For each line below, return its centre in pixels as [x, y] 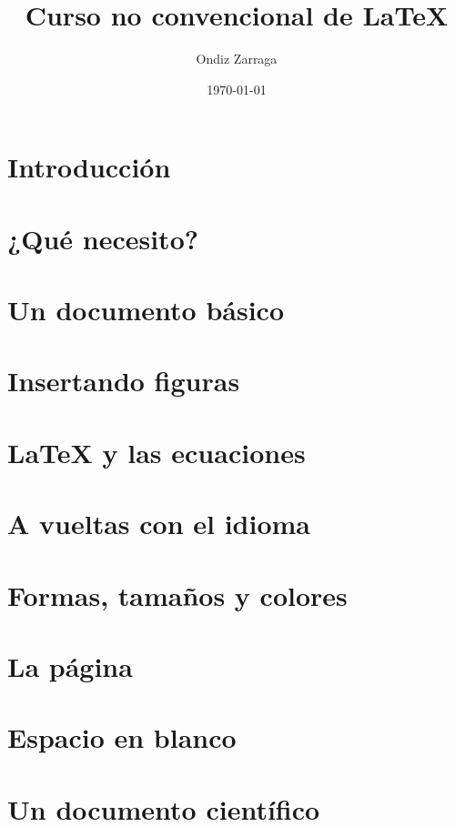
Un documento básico [146, 310]
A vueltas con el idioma [159, 524]
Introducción [89, 167]
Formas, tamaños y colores [177, 595]
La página [70, 666]
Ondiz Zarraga [237, 59]
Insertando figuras [124, 381]
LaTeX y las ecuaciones [157, 452]
